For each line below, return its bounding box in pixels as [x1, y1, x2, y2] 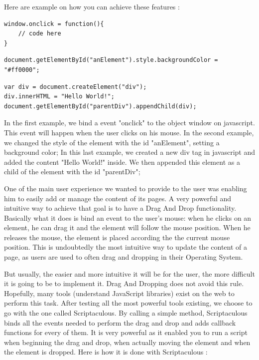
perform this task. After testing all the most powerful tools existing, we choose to [4, 298, 253, 308]
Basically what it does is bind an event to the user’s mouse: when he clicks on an [4, 212, 252, 223]
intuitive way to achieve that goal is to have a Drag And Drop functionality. [4, 203, 237, 213]
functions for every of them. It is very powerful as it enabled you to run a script [4, 327, 248, 338]
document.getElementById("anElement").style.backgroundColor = [4, 56, 218, 64]
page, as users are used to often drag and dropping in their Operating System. [4, 252, 243, 262]
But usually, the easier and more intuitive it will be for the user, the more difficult [4, 268, 255, 279]
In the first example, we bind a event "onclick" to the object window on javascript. [4, 117, 255, 128]
